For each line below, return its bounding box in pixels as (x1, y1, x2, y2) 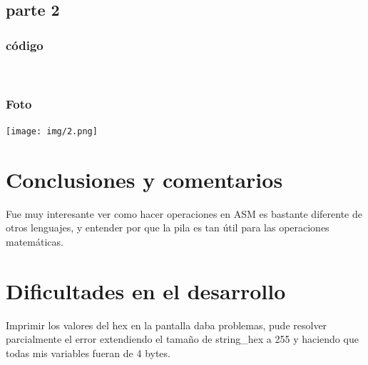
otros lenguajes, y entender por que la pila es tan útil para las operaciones (6, 220, 329, 235)
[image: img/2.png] (6, 126, 98, 136)
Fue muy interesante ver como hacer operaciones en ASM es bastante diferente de (6, 206, 362, 221)
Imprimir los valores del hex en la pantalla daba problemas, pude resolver (6, 317, 327, 332)
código (6, 36, 44, 54)
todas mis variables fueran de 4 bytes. (6, 345, 170, 360)
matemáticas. (6, 234, 63, 249)
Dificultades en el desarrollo (6, 276, 286, 305)
